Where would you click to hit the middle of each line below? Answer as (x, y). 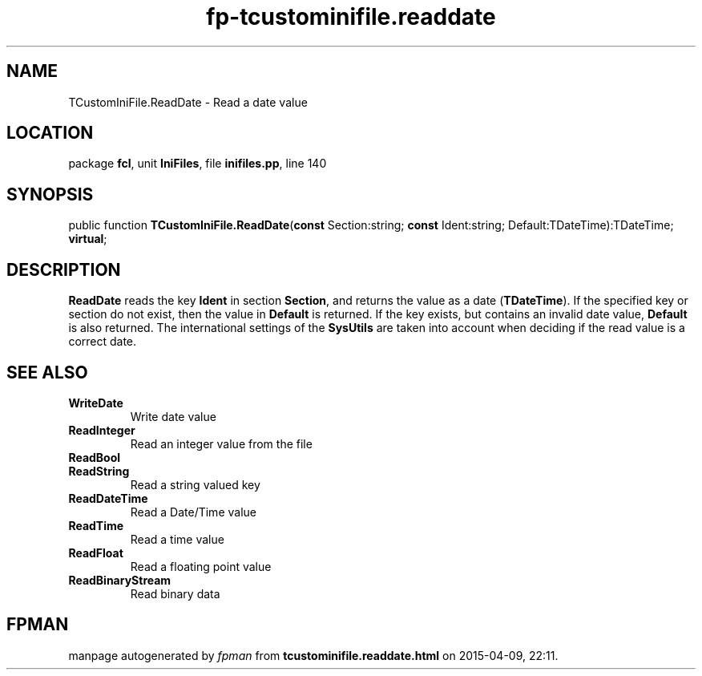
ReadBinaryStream (120, 580)
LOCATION (50, 133)
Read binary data (175, 593)
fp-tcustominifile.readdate (351, 17)
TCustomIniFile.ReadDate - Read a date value (188, 102)
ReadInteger (102, 430)
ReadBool (95, 457)
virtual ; (88, 239)
